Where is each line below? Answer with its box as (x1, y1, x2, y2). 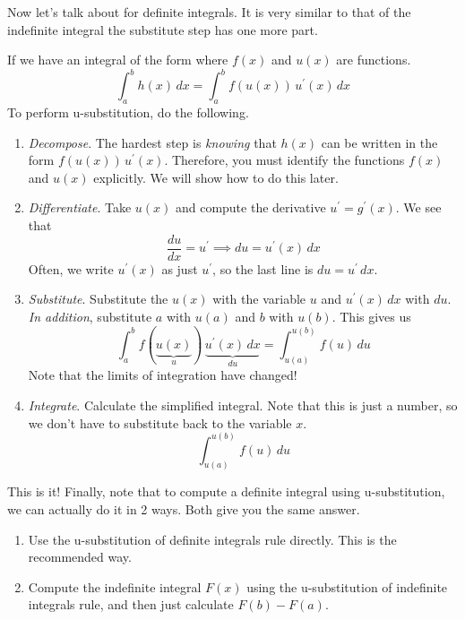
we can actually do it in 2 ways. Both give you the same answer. (7, 500, 360, 519)
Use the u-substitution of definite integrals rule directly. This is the (28, 530, 397, 548)
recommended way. (28, 547, 132, 566)
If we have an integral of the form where (7, 50, 228, 69)
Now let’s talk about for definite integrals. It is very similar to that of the (7, 3, 411, 21)
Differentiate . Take (28, 198, 132, 217)
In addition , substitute (28, 306, 152, 325)
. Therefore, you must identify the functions (164, 151, 405, 169)
